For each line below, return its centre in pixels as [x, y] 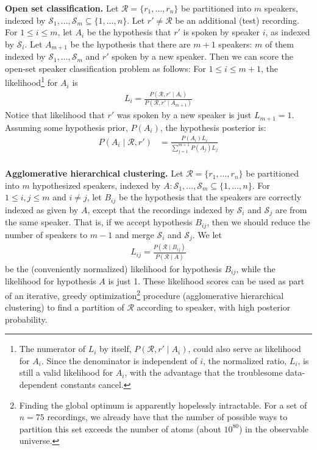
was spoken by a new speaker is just [184, 115]
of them [279, 44]
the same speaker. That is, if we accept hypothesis [99, 222]
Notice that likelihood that [55, 115]
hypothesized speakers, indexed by [97, 185]
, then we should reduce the [258, 222]
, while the [256, 268]
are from [291, 209]
